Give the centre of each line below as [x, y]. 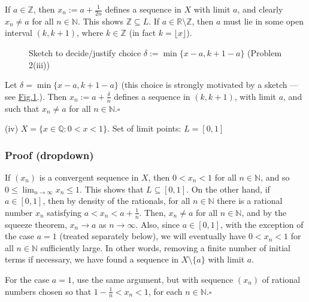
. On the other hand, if [228, 189]
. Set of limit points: [144, 128]
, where [90, 33]
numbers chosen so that [48, 291]
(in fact [143, 33]
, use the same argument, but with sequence [152, 280]
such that [22, 108]
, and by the [264, 212]
